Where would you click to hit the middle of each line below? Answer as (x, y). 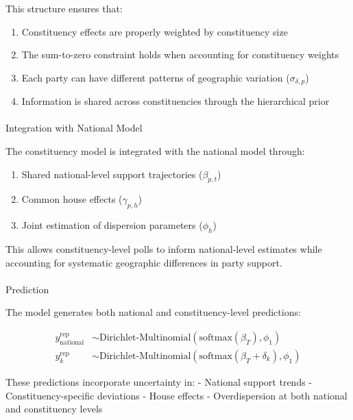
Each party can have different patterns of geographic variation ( (156, 77)
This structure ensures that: (64, 8)
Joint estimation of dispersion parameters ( (112, 225)
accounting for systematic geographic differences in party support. (144, 262)
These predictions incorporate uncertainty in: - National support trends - (159, 382)
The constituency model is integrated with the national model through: (155, 151)
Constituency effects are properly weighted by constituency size (155, 31)
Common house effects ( (72, 199)
